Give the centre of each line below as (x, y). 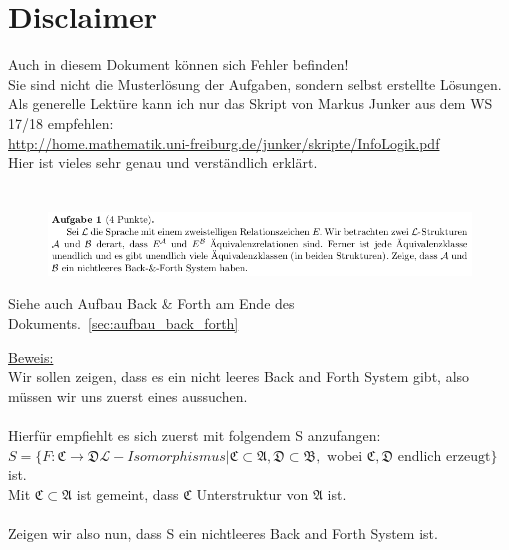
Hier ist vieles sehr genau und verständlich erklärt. (163, 162)
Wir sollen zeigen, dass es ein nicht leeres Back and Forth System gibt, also (239, 376)
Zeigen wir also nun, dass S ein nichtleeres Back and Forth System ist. (223, 532)
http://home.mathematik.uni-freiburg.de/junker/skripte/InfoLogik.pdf (224, 142)
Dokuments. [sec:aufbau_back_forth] (123, 322)
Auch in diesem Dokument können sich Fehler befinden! (178, 64)
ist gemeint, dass (127, 493)
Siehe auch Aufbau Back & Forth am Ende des (151, 303)
